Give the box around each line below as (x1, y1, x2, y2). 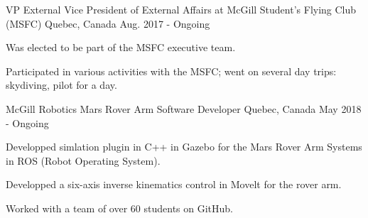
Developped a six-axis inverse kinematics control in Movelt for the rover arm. (6, 177, 342, 192)
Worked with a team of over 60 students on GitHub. (6, 200, 233, 215)
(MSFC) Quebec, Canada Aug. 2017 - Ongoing (6, 16, 210, 31)
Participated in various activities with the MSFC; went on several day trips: (6, 63, 337, 78)
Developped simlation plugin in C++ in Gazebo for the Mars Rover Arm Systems (6, 139, 362, 154)
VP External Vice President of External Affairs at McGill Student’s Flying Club (6, 2, 357, 16)
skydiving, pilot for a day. (6, 77, 117, 92)
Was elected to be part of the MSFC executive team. (6, 40, 236, 55)
